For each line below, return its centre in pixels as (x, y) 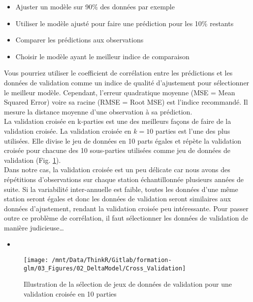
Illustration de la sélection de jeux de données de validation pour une (128, 284)
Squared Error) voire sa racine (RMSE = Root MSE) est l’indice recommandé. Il (126, 102)
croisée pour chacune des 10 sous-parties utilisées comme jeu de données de (117, 150)
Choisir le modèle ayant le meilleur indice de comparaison (102, 56)
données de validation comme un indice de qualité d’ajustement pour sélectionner (127, 82)
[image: (36, 260)
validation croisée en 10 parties (70, 293)
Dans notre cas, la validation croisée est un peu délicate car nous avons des (117, 170)
